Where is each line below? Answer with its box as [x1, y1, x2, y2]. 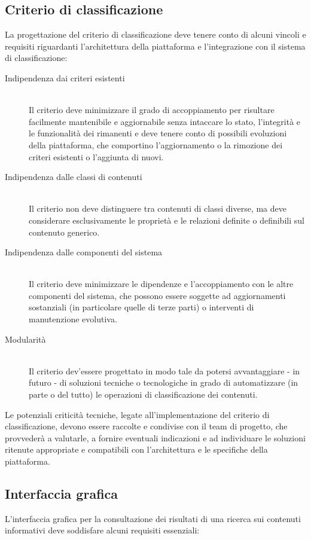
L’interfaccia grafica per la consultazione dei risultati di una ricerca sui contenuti [5, 512, 301, 524]
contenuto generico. [29, 225, 100, 238]
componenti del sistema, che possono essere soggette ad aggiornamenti [29, 289, 286, 301]
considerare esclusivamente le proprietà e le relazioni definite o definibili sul [29, 213, 304, 226]
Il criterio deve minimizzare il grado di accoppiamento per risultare [29, 103, 275, 116]
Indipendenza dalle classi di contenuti [5, 170, 142, 183]
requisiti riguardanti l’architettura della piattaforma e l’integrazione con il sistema [5, 39, 306, 52]
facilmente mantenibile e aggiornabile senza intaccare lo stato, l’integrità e [29, 115, 301, 127]
